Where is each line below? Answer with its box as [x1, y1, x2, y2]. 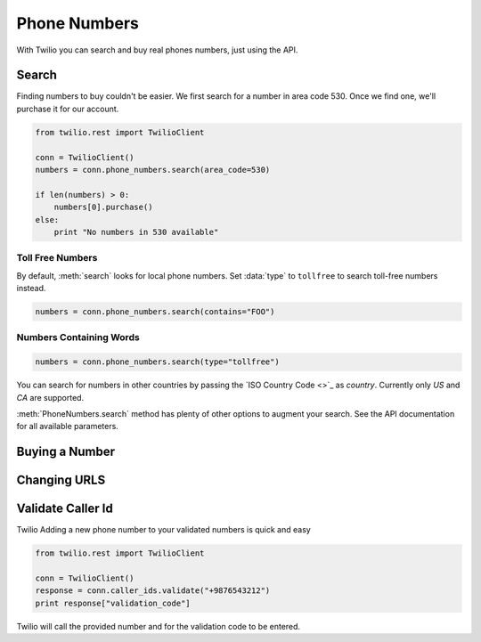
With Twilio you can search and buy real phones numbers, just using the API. [16, 45, 298, 55]
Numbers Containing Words [16, 331, 140, 344]
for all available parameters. [16, 421, 119, 432]
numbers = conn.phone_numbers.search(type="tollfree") [35, 357, 280, 367]
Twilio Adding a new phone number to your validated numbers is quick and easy [16, 524, 311, 535]
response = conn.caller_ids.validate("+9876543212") [35, 586, 271, 596]
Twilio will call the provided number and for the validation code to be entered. [16, 621, 301, 631]
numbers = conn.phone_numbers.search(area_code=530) [35, 165, 271, 175]
